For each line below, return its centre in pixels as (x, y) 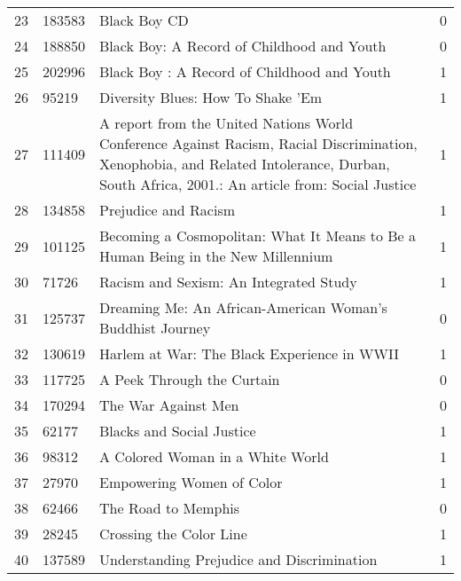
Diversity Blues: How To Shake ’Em (211, 97)
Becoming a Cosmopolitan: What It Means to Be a (258, 236)
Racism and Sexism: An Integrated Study (228, 282)
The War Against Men (169, 405)
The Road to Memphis (170, 508)
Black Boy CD (144, 20)
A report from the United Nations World (227, 123)
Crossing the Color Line (173, 534)
